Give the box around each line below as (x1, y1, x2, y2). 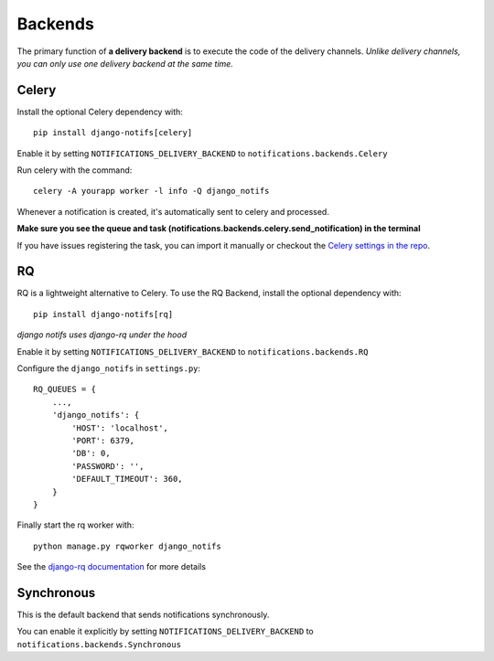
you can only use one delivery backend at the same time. (16, 58, 233, 69)
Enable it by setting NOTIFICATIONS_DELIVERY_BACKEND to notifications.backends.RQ (16, 346, 369, 357)
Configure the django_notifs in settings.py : (16, 363, 201, 374)
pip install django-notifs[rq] (33, 309, 174, 319)
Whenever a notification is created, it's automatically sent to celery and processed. (16, 206, 329, 217)
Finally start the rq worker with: (16, 519, 134, 530)
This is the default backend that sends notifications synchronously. (16, 609, 270, 621)
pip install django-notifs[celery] (33, 128, 193, 138)
